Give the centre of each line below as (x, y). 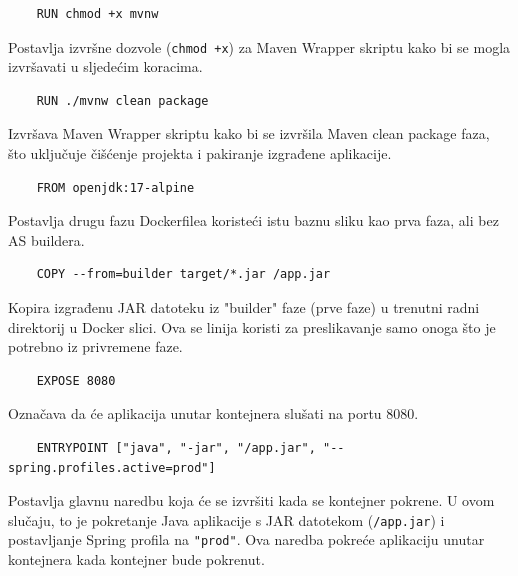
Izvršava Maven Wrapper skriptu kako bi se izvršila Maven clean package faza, (249, 133)
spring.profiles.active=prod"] (112, 467)
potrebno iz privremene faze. (95, 346)
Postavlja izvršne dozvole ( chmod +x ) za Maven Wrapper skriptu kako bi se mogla (259, 46)
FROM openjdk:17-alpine (115, 187)
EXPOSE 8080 (76, 380)
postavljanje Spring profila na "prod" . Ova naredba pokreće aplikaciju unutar (246, 539)
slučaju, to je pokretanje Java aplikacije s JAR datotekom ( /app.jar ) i (226, 519)
